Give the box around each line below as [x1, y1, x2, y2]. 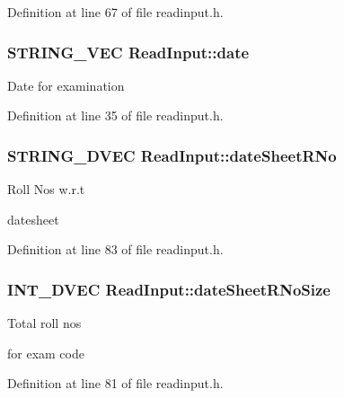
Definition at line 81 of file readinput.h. [7, 374, 224, 393]
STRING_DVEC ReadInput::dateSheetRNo [7, 144, 337, 166]
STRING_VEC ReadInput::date [7, 40, 250, 63]
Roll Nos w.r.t [7, 180, 85, 199]
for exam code [7, 343, 84, 362]
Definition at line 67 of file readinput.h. [7, 3, 224, 21]
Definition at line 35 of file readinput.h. [7, 106, 224, 125]
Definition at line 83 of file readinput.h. [7, 240, 224, 259]
